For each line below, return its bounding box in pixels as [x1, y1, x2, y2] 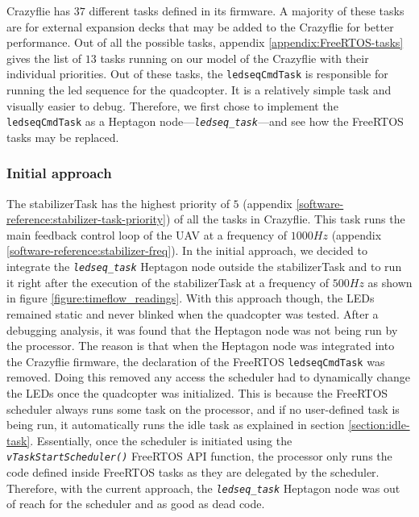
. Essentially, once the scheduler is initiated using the [30, 432, 292, 448]
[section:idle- [348, 416, 410, 433]
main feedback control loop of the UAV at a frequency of [6, 226, 288, 243]
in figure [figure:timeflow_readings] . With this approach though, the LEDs [6, 290, 375, 306]
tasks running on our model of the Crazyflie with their [100, 49, 369, 66]
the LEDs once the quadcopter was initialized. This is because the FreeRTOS [6, 384, 388, 401]
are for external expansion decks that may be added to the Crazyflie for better [6, 18, 394, 35]
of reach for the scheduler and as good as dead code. [6, 495, 265, 512]
